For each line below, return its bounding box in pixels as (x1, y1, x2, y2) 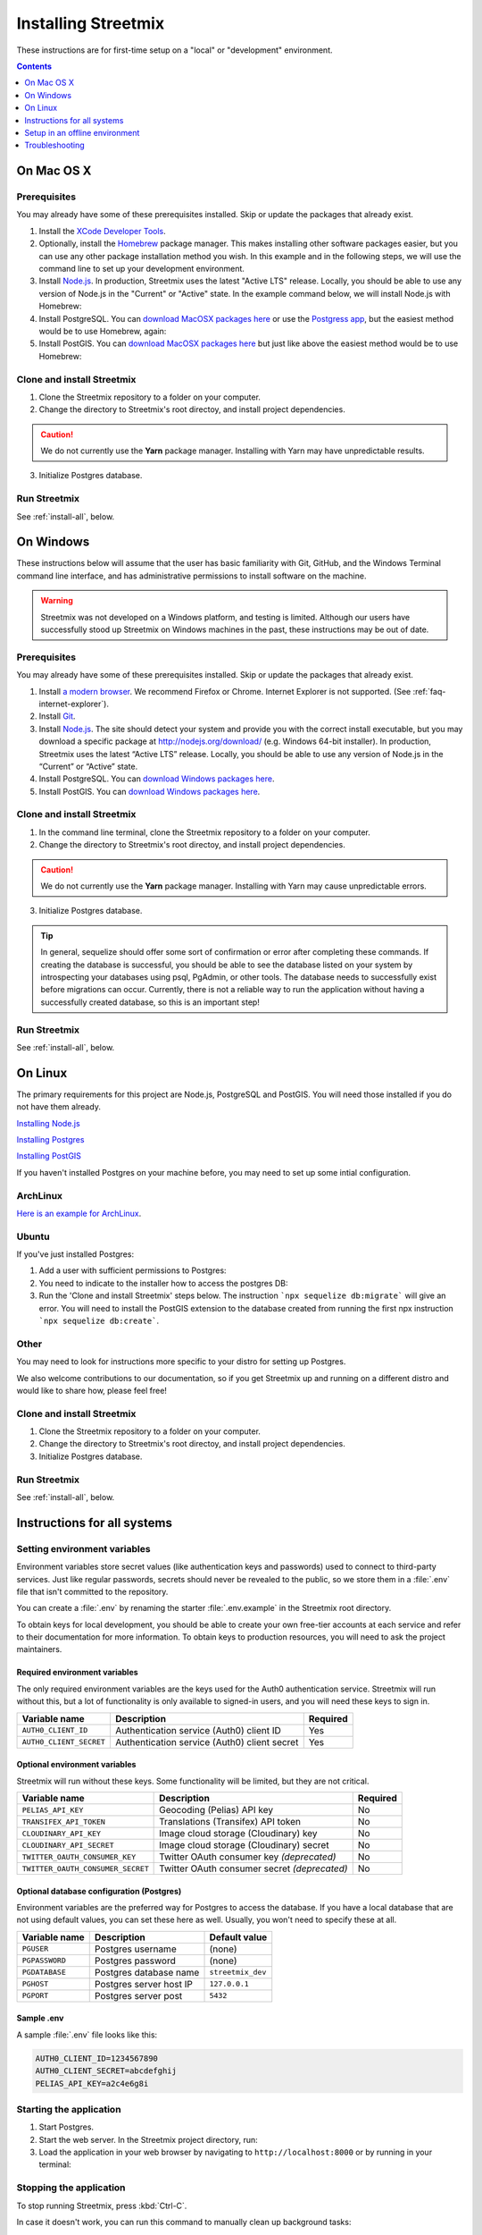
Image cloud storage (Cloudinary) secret (159, 1839, 329, 1851)
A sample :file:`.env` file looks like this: (16, 2029, 158, 2040)
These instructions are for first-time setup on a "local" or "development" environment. (16, 45, 334, 55)
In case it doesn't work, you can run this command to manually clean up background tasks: (16, 2217, 352, 2228)
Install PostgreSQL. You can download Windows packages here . (38, 773, 275, 784)
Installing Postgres (16, 1134, 85, 1144)
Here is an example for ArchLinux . (16, 1208, 142, 1219)
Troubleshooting (24, 139, 85, 151)
